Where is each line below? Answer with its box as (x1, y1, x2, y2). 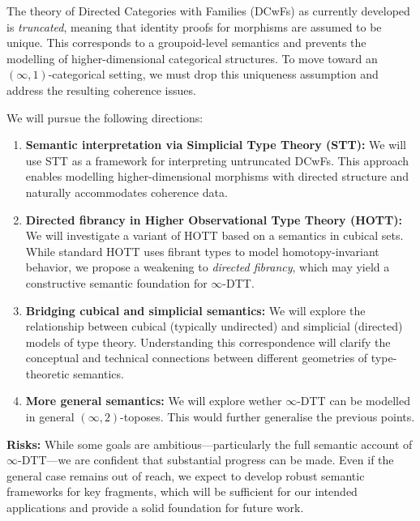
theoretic (25, 365, 70, 382)
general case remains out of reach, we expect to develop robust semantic (6, 467, 365, 484)
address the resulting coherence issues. (6, 81, 196, 98)
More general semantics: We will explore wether (25, 392, 282, 409)
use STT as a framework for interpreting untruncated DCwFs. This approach (25, 152, 409, 169)
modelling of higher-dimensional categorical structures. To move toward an (6, 49, 378, 66)
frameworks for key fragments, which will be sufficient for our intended (6, 483, 358, 500)
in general (25, 408, 75, 425)
